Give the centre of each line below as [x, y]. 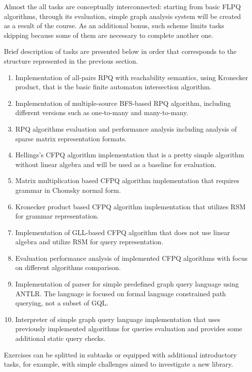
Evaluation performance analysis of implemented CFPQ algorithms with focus [131, 258]
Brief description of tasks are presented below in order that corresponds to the [120, 51]
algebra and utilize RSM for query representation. [89, 242]
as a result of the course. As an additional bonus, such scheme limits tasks [114, 25]
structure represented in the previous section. [71, 60]
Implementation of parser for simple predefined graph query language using [127, 284]
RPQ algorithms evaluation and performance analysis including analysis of [126, 128]
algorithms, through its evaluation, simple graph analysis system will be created [123, 16]
